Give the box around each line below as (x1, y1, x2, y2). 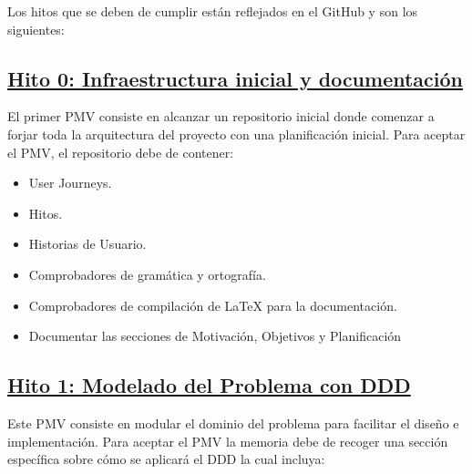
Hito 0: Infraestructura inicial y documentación (7, 64, 464, 92)
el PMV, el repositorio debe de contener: (7, 142, 234, 161)
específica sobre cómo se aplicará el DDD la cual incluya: (7, 449, 325, 469)
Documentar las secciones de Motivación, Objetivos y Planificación (28, 326, 402, 345)
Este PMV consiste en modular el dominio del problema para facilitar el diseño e (7, 413, 459, 432)
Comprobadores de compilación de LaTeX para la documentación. (28, 295, 397, 314)
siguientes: (7, 19, 65, 38)
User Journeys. (28, 173, 112, 192)
